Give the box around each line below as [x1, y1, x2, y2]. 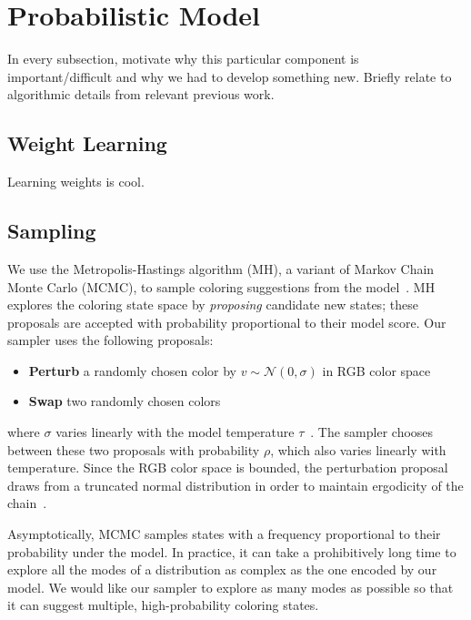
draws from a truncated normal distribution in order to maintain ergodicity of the [7, 475, 464, 494]
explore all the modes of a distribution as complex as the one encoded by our [7, 560, 437, 579]
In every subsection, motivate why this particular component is [7, 49, 359, 68]
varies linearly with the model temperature [55, 422, 295, 442]
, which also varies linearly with [270, 440, 446, 459]
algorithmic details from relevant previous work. [7, 85, 275, 104]
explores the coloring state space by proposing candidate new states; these [7, 295, 418, 314]
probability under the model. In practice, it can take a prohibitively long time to [7, 542, 456, 561]
